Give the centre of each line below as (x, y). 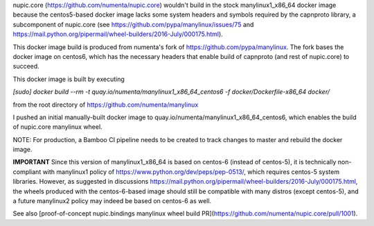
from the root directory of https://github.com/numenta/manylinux (106, 105)
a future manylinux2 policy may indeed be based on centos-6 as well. (112, 201)
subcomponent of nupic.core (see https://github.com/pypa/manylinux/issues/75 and (133, 24)
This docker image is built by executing (69, 79)
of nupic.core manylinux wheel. (58, 127)
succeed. (26, 67)
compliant (27, 172)
